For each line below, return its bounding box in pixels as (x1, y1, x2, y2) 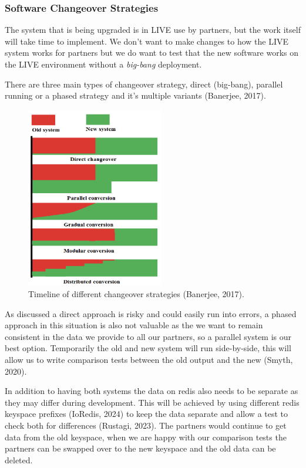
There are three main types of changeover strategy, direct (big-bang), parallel (5, 78, 283, 90)
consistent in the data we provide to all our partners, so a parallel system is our (5, 330, 292, 342)
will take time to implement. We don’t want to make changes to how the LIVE (5, 35, 289, 47)
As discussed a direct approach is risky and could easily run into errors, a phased (5, 307, 297, 319)
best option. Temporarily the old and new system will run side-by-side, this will (5, 342, 291, 354)
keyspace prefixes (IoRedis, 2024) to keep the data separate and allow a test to (5, 408, 288, 420)
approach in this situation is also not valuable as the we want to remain (5, 319, 263, 331)
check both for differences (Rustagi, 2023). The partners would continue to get (5, 419, 287, 431)
